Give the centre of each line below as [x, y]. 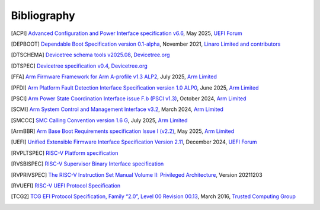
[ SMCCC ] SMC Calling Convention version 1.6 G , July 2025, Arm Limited [99, 120]
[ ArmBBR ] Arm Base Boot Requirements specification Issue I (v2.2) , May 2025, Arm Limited [122, 131]
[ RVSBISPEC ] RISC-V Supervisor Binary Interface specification [87, 164]
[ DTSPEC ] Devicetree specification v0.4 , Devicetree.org [79, 66]
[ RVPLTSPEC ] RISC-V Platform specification [65, 153]
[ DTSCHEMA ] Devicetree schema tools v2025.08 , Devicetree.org [90, 55]
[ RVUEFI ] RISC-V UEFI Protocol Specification [66, 186]
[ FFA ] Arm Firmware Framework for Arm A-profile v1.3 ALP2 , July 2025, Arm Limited [114, 77]
